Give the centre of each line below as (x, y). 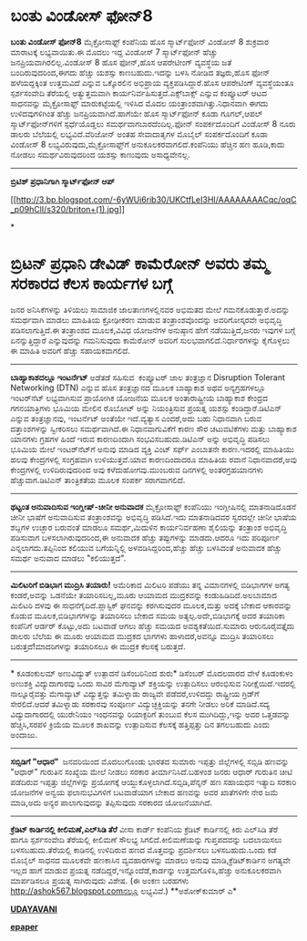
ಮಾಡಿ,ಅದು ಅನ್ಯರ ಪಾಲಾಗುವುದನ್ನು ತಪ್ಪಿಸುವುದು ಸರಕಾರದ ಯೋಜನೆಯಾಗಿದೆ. (112, 802)
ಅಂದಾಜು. (24, 734)
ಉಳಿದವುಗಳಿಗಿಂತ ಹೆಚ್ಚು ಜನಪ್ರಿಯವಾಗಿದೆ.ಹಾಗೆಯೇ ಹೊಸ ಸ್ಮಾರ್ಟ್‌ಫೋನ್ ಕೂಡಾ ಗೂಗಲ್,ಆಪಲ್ (137, 113)
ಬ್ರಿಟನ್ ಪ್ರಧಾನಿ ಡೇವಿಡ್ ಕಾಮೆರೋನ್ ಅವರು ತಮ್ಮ (139, 264)
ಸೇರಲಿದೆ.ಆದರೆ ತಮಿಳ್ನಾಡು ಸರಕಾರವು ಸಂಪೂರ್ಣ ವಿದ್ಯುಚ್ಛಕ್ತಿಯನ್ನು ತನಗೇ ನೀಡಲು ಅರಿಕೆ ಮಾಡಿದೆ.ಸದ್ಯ (140, 704)
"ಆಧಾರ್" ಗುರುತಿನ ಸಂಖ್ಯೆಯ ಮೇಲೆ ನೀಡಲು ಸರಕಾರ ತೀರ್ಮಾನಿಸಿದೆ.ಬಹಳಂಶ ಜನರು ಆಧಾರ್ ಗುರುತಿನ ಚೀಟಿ (152, 771)
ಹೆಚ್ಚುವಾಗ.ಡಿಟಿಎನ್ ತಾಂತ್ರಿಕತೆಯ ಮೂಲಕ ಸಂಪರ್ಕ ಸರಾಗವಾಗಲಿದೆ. (98, 480)
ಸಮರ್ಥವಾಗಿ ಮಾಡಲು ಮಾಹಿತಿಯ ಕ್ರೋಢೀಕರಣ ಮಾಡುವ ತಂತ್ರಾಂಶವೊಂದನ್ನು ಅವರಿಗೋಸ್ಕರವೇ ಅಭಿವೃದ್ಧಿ (147, 319)
